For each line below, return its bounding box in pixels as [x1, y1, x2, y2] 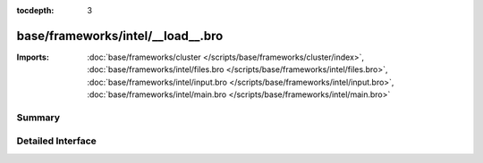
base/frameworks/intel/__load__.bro [16, 28, 224, 44]
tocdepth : [16, 5, 55, 15]
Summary [16, 111, 61, 124]
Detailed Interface [16, 134, 97, 147]
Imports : [16, 52, 49, 62]
